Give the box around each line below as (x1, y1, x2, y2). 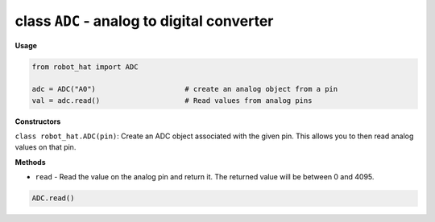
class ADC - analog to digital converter (14, 12, 274, 30)
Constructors (14, 117, 61, 126)
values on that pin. (14, 142, 77, 152)
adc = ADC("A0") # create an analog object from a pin (31, 84, 338, 94)
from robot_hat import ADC (31, 62, 139, 72)
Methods (14, 157, 46, 166)
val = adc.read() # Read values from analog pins (31, 96, 313, 105)
